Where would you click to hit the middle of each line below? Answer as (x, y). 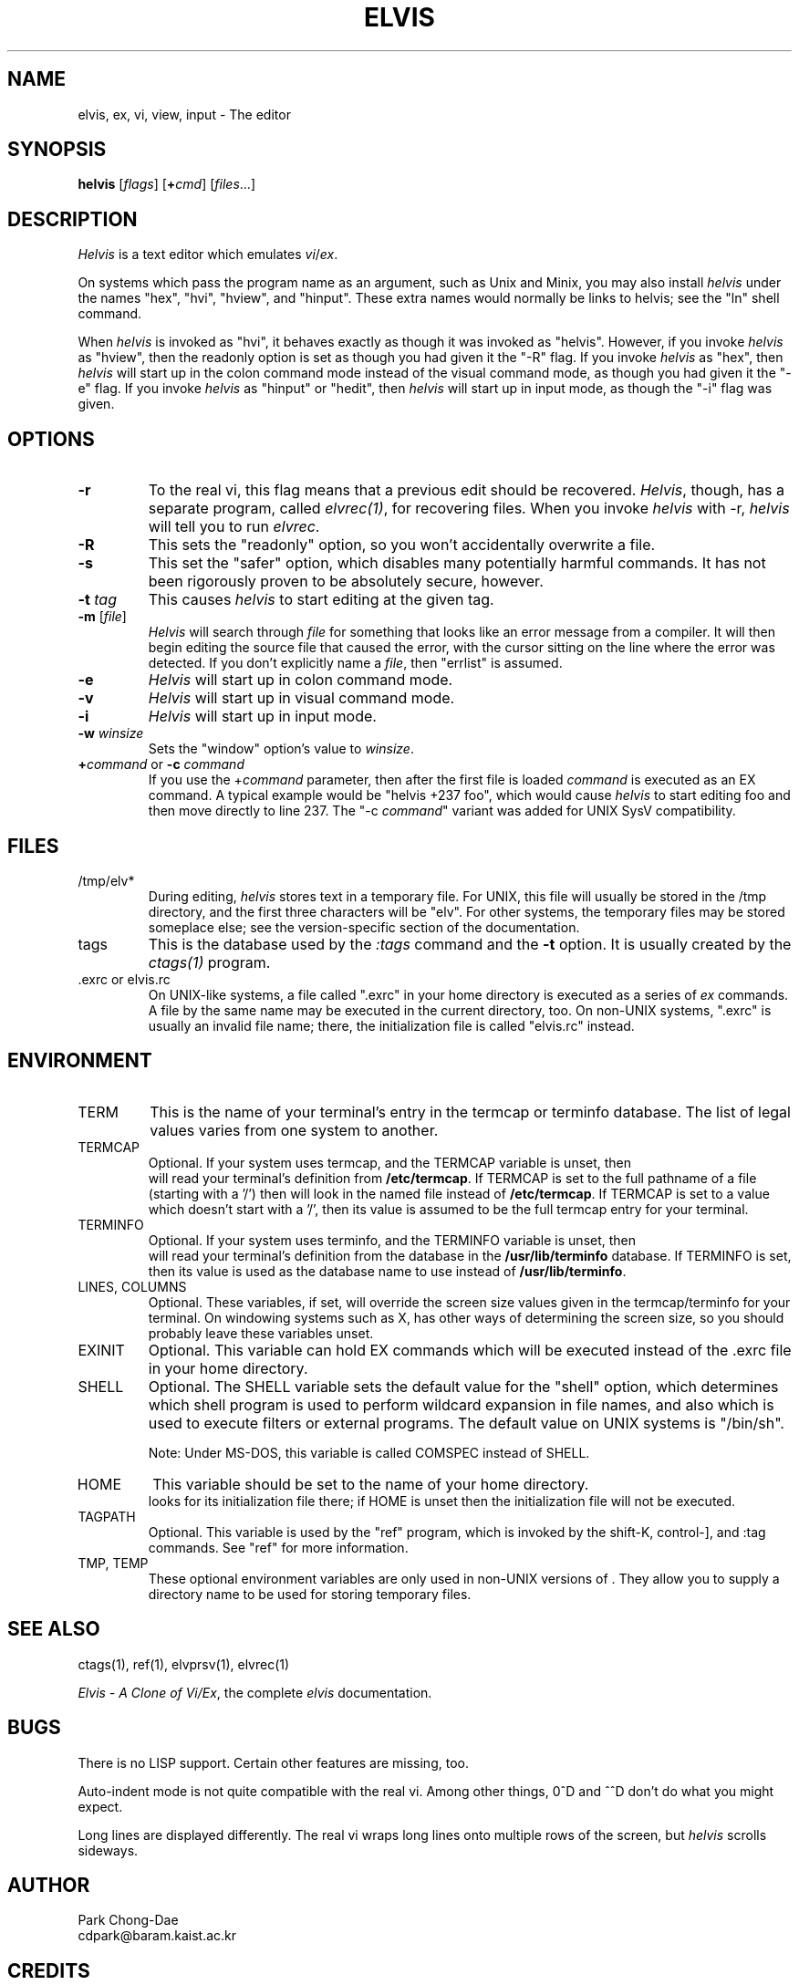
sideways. (108, 1850)
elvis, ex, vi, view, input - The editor (184, 114)
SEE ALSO (54, 1629)
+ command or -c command (161, 764)
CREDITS (49, 1970)
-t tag (97, 600)
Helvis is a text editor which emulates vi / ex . (208, 255)
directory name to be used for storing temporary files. (310, 1594)
